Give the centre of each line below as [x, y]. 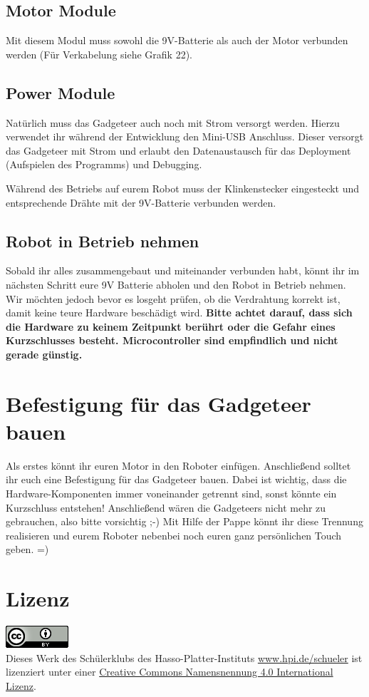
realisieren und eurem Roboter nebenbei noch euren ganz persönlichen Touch [174, 535]
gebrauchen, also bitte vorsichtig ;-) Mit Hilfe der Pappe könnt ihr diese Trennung [184, 521]
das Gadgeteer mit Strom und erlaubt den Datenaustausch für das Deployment [178, 150]
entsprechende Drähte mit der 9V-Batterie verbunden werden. [141, 202]
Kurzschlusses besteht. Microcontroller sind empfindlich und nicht [172, 340]
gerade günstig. [44, 354]
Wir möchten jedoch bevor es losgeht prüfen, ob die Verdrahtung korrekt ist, [173, 298]
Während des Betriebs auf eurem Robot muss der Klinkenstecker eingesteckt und [183, 188]
